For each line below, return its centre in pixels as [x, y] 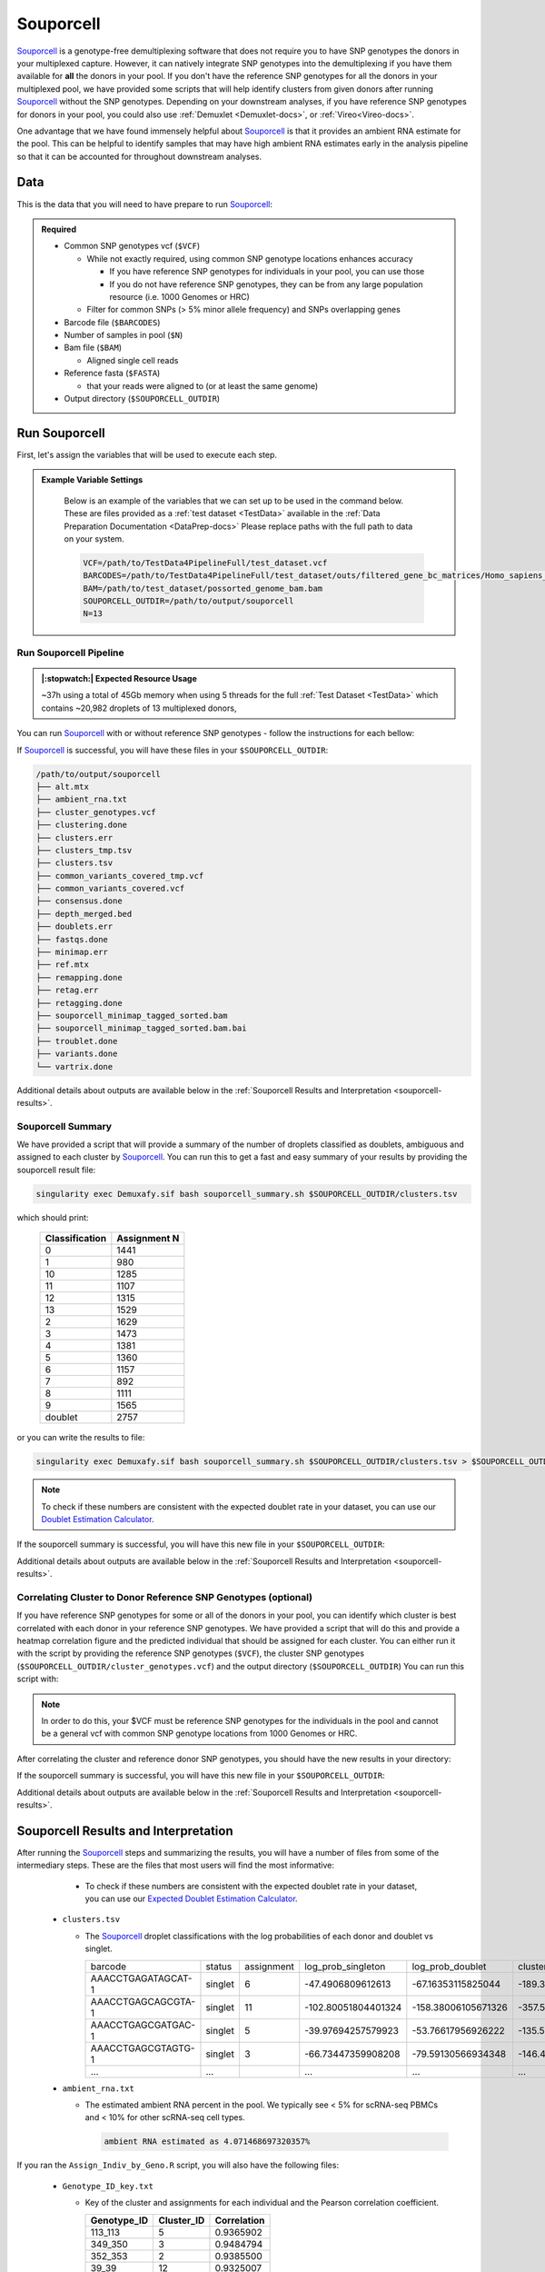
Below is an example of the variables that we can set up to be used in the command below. [234, 501]
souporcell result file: [56, 1170]
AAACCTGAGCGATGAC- [143, 2025]
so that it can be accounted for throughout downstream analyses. [139, 156]
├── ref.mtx [63, 965]
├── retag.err [67, 990]
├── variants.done [77, 1054]
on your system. [94, 538]
